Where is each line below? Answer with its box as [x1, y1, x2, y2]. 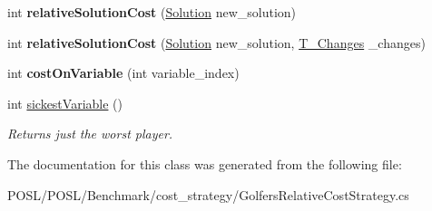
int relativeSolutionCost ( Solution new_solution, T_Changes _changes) [7, 33, 426, 52]
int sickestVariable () [7, 93, 123, 112]
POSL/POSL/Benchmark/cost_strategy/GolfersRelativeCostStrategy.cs [7, 185, 409, 204]
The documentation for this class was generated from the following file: [7, 154, 402, 173]
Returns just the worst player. [7, 124, 173, 143]
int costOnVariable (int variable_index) [7, 63, 240, 82]
